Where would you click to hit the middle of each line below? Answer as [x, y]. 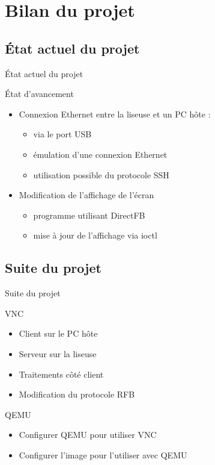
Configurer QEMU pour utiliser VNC [88, 435]
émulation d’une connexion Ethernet [100, 154]
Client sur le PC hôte [58, 333]
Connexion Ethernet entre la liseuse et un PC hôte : [115, 114]
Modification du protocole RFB [77, 394]
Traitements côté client [61, 374]
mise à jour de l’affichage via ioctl [95, 235]
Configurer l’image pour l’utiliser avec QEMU [103, 454]
